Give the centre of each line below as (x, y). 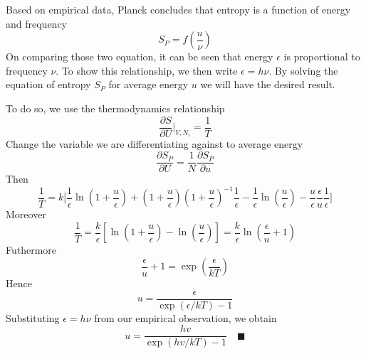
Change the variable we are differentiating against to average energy (155, 143)
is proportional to (322, 57)
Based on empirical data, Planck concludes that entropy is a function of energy (178, 9)
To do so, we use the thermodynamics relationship (115, 108)
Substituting (33, 317)
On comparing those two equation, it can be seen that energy (140, 57)
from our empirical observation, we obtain (185, 317)
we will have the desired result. (268, 84)
